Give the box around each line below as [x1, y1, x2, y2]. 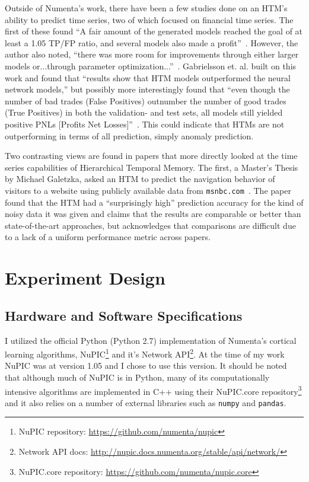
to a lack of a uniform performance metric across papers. [5, 231, 211, 243]
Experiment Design [5, 266, 165, 290]
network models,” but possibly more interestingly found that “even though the [5, 83, 290, 95]
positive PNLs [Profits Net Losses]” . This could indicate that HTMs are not [5, 117, 285, 130]
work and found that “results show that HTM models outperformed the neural [5, 71, 291, 84]
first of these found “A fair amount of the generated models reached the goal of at [5, 25, 303, 37]
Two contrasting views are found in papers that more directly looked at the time [5, 149, 298, 162]
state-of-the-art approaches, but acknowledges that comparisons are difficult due [5, 219, 296, 231]
